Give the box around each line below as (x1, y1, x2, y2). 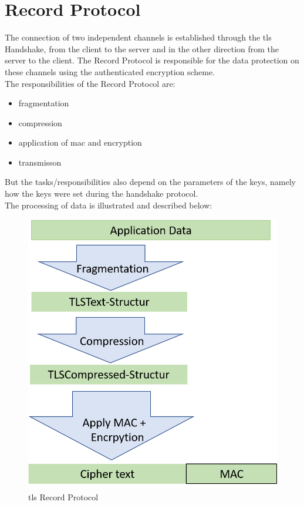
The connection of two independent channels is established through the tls (5, 31, 272, 43)
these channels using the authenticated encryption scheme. (5, 65, 215, 78)
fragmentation (18, 97, 69, 109)
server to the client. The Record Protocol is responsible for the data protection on (5, 54, 299, 66)
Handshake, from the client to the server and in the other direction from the (5, 42, 279, 55)
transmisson (18, 156, 62, 168)
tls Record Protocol (28, 490, 99, 503)
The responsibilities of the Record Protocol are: (5, 77, 175, 89)
